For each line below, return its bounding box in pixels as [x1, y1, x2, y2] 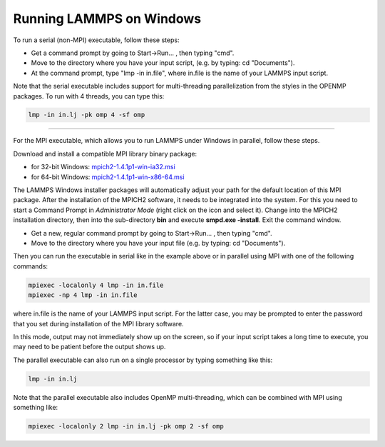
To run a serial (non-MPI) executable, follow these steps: [13, 36, 180, 44]
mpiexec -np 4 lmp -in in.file [28, 291, 138, 299]
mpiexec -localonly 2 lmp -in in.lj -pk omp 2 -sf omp [28, 422, 224, 431]
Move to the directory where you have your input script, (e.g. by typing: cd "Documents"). [31, 59, 295, 67]
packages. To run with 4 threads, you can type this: [13, 91, 165, 100]
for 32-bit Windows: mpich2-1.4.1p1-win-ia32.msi [31, 163, 176, 171]
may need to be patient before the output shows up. [13, 343, 166, 351]
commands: [13, 261, 48, 271]
